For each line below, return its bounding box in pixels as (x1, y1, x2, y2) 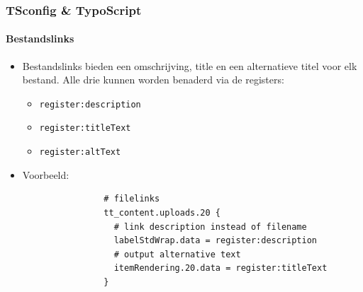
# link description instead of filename (113, 221, 307, 232)
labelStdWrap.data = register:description (113, 235, 318, 246)
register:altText (39, 147, 121, 158)
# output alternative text (113, 249, 241, 259)
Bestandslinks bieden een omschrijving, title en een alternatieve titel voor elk (22, 58, 357, 73)
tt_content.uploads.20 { (104, 207, 220, 218)
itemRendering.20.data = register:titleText (113, 263, 328, 274)
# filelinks (104, 194, 160, 204)
